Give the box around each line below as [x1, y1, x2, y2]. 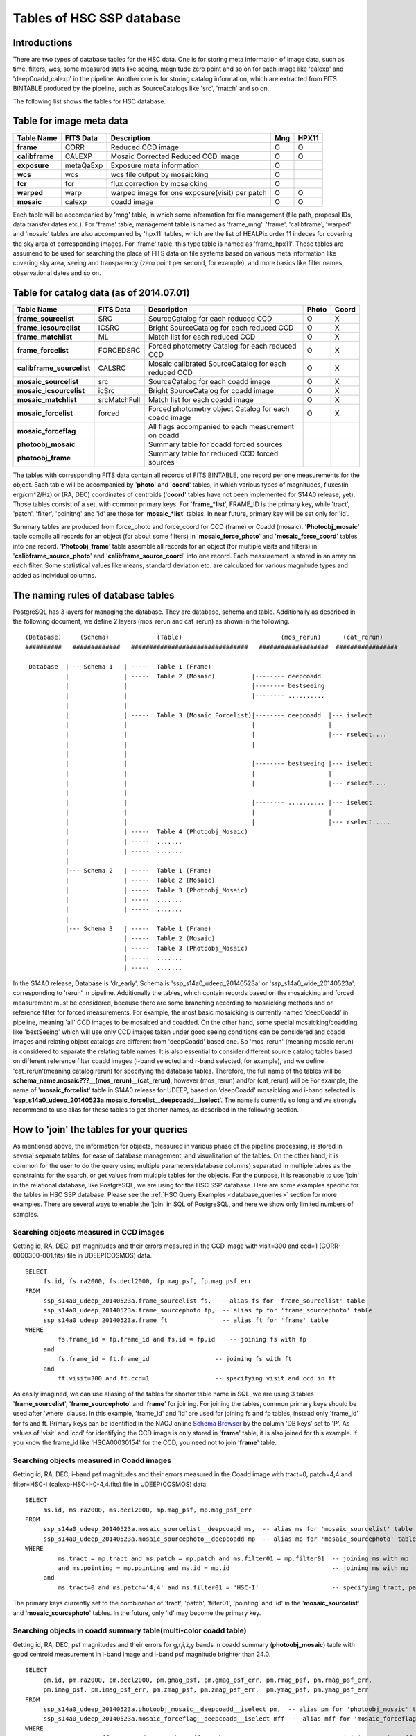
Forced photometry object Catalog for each [148, 403, 291, 413]
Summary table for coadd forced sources [148, 440, 283, 449]
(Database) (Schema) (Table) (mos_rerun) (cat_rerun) [25, 633, 384, 642]
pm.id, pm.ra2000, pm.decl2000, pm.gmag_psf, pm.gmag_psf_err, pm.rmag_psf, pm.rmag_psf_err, [43, 1676, 372, 1684]
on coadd [148, 431, 180, 440]
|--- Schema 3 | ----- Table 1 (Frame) [64, 925, 211, 933]
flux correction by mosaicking [110, 178, 208, 188]
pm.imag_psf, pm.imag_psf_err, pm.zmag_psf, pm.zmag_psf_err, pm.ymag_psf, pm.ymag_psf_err [43, 1686, 369, 1694]
